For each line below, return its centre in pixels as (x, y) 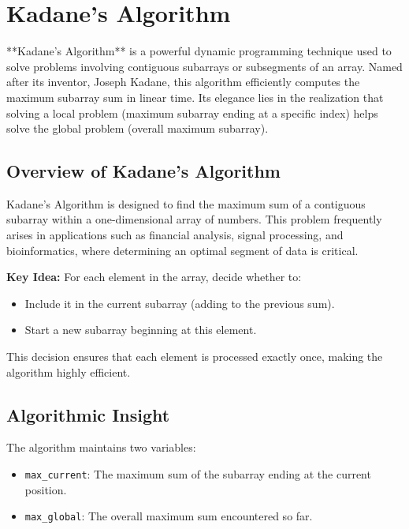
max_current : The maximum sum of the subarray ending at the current (198, 474)
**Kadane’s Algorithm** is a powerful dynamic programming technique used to (199, 51)
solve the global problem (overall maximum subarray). (138, 128)
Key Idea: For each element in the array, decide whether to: (154, 277)
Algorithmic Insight (88, 414)
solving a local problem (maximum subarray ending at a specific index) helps (192, 113)
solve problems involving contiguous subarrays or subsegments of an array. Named (204, 66)
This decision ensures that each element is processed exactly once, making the (195, 356)
